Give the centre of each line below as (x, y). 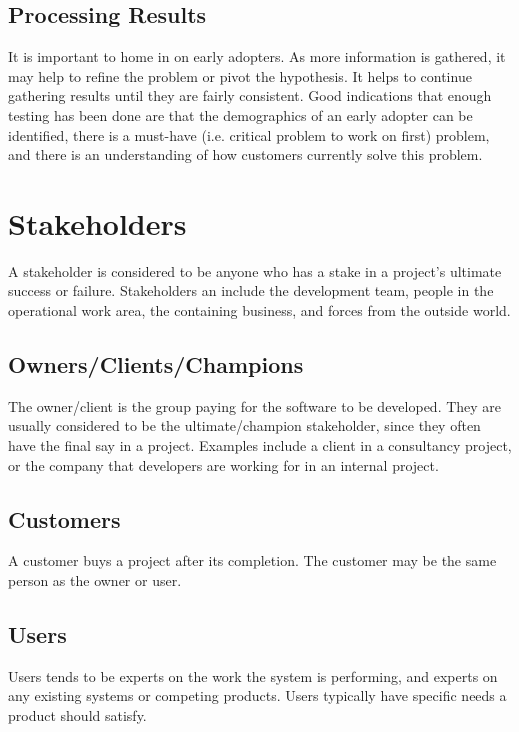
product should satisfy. (77, 715)
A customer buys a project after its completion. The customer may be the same (252, 560)
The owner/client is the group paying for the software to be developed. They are (255, 405)
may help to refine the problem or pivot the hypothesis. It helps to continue (240, 75)
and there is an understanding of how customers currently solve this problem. (245, 154)
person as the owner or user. (95, 580)
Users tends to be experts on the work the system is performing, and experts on (253, 675)
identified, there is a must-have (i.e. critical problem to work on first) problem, (249, 134)
